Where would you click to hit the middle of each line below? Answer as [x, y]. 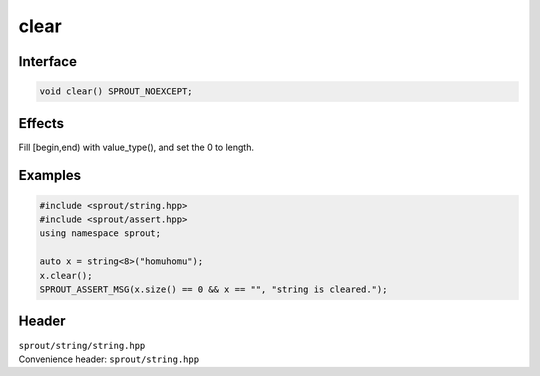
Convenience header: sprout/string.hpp [109, 359]
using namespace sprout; [100, 233]
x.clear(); [66, 275]
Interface [47, 61]
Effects [41, 123]
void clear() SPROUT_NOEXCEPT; [116, 91]
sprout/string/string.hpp [82, 345]
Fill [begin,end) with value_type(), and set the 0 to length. [136, 147]
